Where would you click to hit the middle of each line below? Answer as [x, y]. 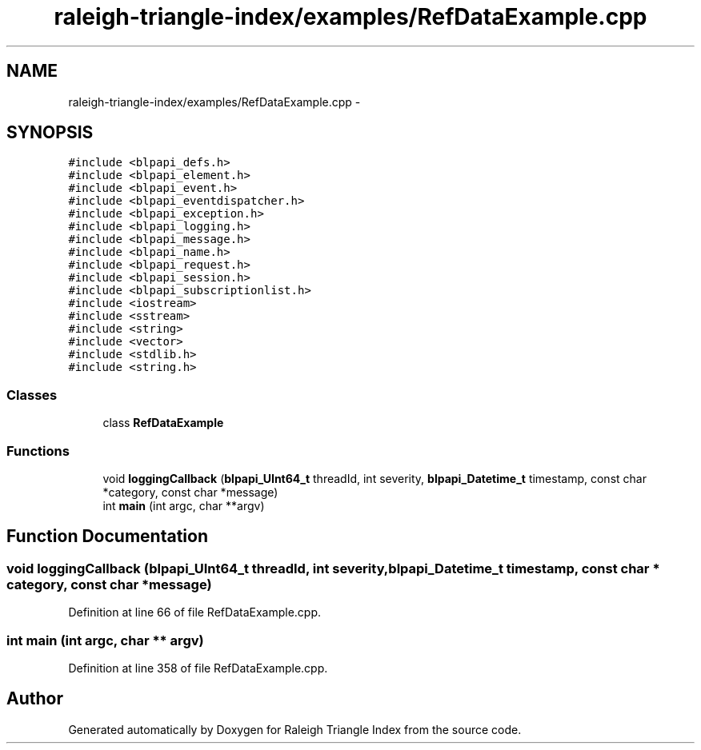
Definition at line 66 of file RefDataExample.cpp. [195, 612]
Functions [38, 451]
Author [35, 699]
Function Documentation [107, 537]
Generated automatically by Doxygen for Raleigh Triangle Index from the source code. [295, 729]
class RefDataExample [163, 423]
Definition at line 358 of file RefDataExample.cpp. [198, 668]
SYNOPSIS [50, 133]
